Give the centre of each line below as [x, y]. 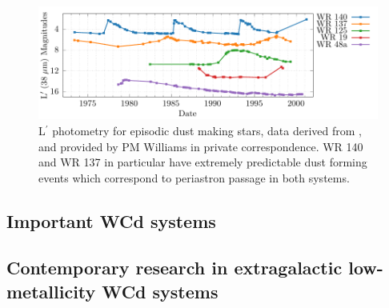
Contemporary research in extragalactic [174, 268]
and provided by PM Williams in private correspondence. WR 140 [201, 146]
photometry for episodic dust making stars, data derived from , [207, 130]
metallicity [51, 291]
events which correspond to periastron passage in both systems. [194, 177]
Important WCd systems [111, 220]
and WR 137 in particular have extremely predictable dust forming [203, 162]
